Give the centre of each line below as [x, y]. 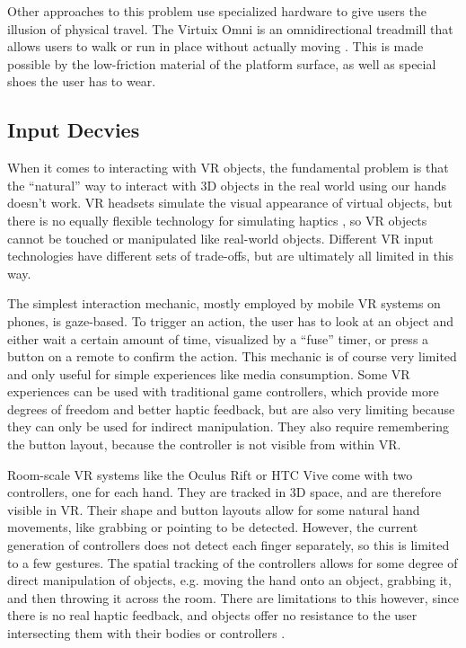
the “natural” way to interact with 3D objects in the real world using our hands [227, 185]
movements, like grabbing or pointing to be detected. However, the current [213, 527]
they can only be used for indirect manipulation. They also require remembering [228, 426]
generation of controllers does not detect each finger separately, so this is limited [229, 545]
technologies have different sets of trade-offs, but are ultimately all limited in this [231, 256]
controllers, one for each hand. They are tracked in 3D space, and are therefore [224, 492]
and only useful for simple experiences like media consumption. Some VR [209, 373]
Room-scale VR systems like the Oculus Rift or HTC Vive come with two [210, 474]
